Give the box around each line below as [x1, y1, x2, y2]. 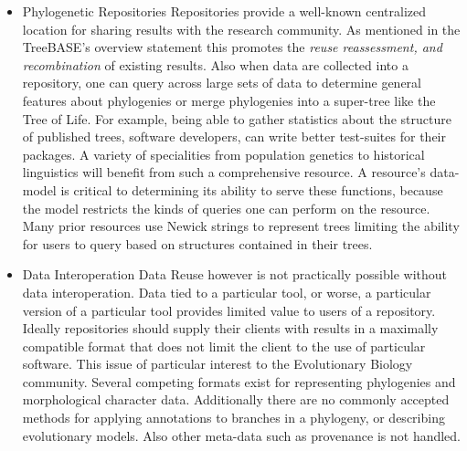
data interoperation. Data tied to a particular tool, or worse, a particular [22, 282, 431, 301]
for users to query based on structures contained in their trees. [22, 234, 373, 253]
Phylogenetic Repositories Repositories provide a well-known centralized [22, 2, 427, 20]
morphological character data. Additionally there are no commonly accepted [22, 390, 450, 409]
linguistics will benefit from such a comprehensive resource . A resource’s [22, 163, 426, 182]
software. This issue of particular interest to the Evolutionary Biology [22, 354, 413, 373]
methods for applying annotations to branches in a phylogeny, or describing [22, 408, 445, 427]
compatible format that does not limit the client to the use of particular [22, 336, 426, 355]
